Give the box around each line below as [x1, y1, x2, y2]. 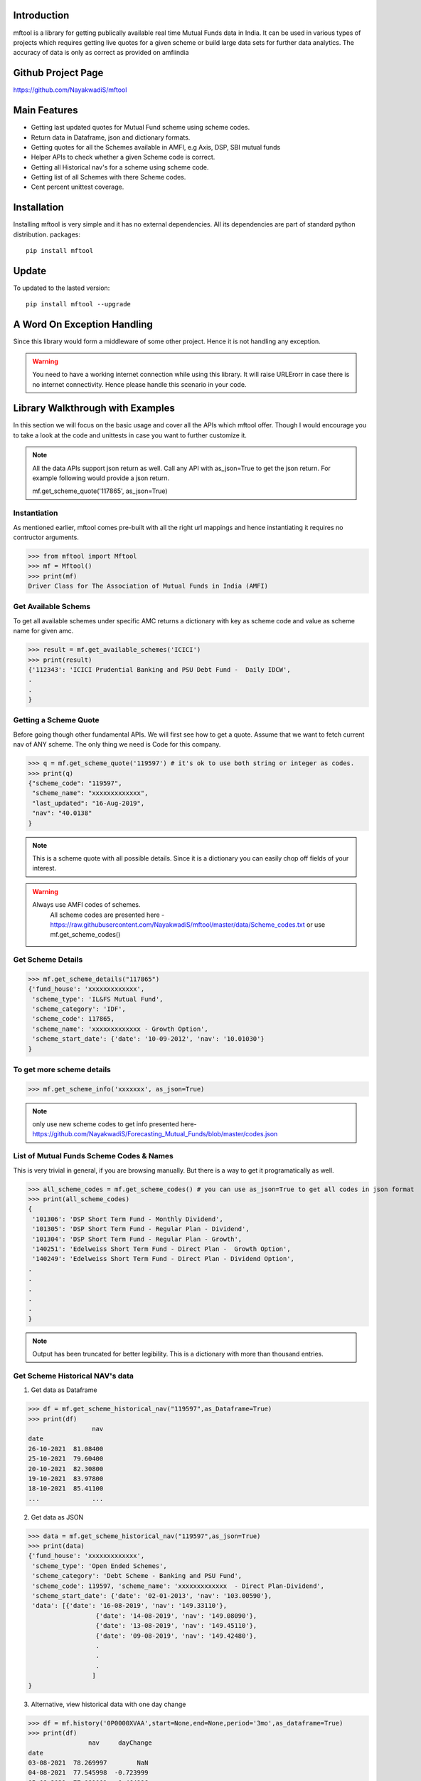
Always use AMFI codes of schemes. [32, 900, 142, 909]
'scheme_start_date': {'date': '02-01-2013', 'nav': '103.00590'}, [32, 1592, 272, 1600]
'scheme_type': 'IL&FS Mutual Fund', [32, 995, 164, 1003]
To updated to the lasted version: [13, 284, 110, 292]
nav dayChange [87, 1739, 152, 1747]
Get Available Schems [13, 602, 91, 612]
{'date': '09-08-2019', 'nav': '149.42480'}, [95, 1631, 257, 1640]
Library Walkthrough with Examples [13, 403, 176, 415]
